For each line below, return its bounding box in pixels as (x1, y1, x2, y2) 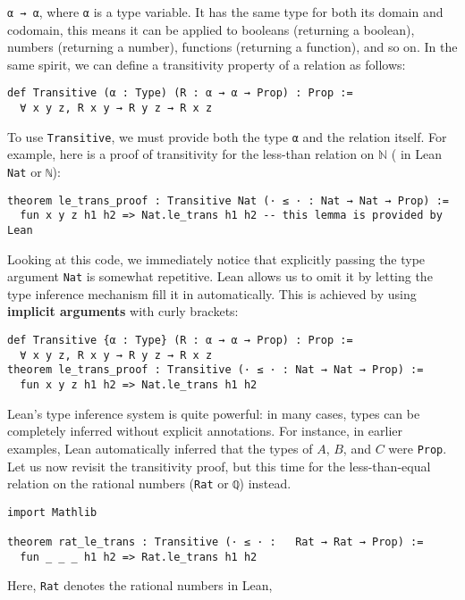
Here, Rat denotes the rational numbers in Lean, (7, 576, 273, 595)
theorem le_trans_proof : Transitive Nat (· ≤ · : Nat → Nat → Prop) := (7, 194, 449, 207)
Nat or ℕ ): (7, 162, 61, 180)
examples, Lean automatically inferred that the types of (7, 438, 313, 457)
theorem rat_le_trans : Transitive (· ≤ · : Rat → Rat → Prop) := (7, 536, 424, 549)
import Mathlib (7, 505, 97, 519)
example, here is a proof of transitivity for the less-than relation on (7, 145, 375, 163)
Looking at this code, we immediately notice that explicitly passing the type (7, 249, 426, 268)
